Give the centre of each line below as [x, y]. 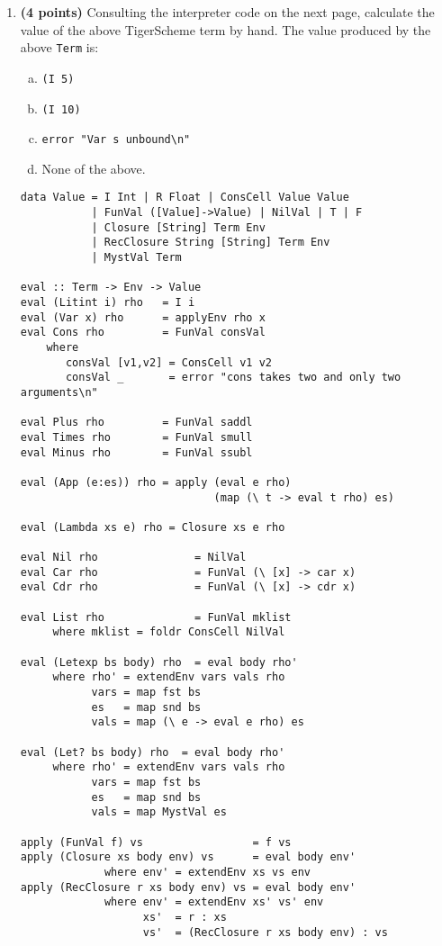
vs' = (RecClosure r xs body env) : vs [265, 932]
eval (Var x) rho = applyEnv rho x [143, 317]
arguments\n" [59, 392]
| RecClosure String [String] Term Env [211, 243]
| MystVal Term [136, 258]
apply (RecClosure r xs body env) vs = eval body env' [188, 887]
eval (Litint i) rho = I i [108, 302]
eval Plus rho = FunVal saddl [136, 423]
